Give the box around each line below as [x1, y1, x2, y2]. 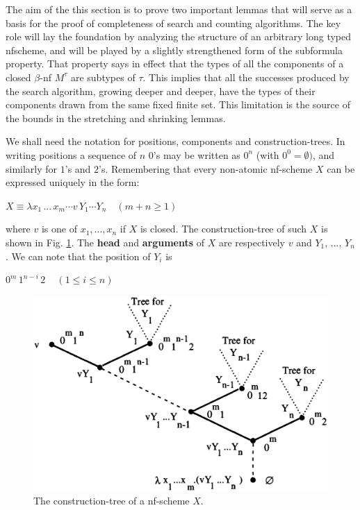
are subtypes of [70, 69, 136, 84]
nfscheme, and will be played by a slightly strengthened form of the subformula [6, 42, 343, 57]
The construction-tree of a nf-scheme [33, 493, 190, 508]
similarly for [6, 161, 58, 176]
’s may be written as [153, 147, 240, 162]
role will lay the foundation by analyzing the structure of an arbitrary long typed [6, 29, 351, 44]
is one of [41, 221, 77, 236]
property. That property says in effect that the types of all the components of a [6, 56, 344, 71]
